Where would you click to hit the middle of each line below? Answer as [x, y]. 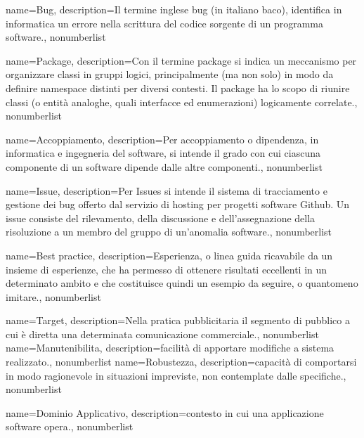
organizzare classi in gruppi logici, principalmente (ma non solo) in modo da [170, 74]
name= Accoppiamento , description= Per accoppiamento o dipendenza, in [162, 139]
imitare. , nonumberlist [53, 296]
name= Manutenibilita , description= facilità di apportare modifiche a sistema [170, 348]
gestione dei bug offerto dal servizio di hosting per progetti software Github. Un [178, 204]
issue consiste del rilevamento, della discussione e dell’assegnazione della [161, 218]
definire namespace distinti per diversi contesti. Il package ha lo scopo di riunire [178, 88]
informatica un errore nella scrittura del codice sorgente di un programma [165, 23]
